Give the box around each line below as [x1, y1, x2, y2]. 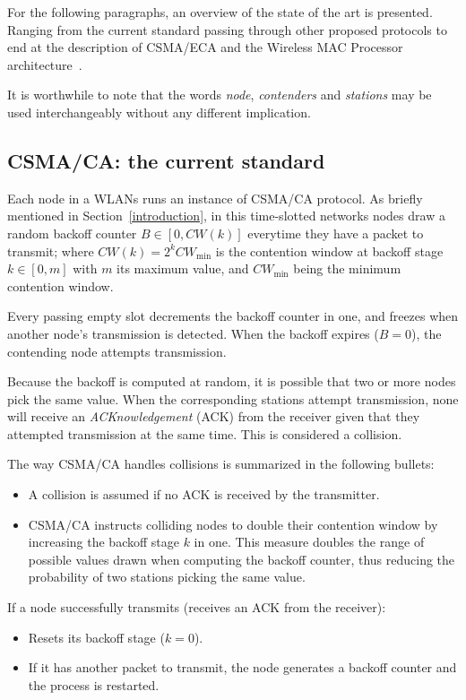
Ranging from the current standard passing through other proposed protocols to [7, 20, 447, 39]
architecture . [7, 55, 82, 73]
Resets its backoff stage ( [28, 627, 165, 646]
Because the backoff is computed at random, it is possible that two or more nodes [7, 372, 456, 391]
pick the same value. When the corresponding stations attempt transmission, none [7, 389, 459, 408]
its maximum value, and [116, 259, 249, 278]
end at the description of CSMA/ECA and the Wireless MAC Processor [7, 38, 403, 56]
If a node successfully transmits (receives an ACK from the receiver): [7, 598, 386, 617]
